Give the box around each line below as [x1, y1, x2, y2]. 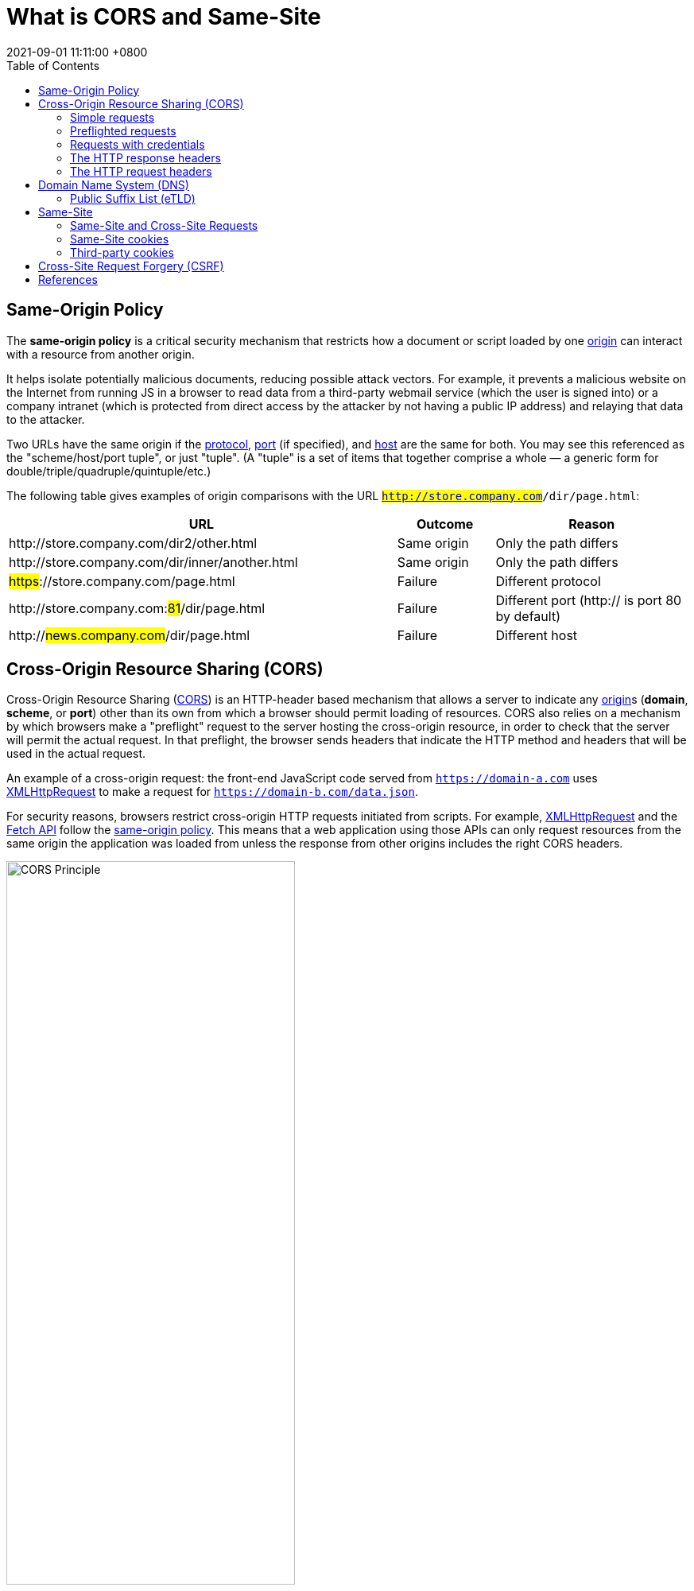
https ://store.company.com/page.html [9, 572, 235, 589]
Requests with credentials [70, 137, 205, 151]
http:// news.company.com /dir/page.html [9, 627, 250, 643]
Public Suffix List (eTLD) [70, 191, 196, 205]
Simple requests [70, 110, 155, 124]
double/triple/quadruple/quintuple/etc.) [6, 464, 211, 478]
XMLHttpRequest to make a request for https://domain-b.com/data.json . [6, 785, 418, 799]
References [38, 272, 98, 286]
